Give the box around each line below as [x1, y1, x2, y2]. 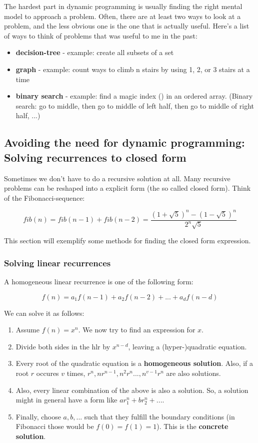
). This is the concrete [156, 421, 228, 431]
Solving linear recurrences [4, 256, 111, 269]
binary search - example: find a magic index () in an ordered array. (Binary [15, 91, 253, 101]
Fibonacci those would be [15, 421, 94, 431]
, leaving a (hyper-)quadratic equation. [128, 341, 247, 351]
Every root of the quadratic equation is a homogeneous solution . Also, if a [15, 358, 253, 368]
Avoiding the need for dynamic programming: [4, 135, 245, 150]
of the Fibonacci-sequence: [4, 192, 85, 203]
